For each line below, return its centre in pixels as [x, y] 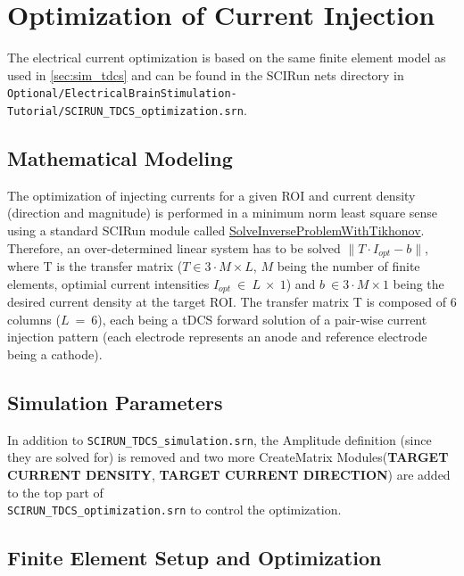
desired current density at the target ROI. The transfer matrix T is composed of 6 [232, 302]
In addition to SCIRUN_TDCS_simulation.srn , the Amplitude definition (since [220, 439]
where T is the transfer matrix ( [95, 266]
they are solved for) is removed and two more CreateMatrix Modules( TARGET [228, 457]
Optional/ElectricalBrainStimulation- [122, 94]
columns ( [34, 319]
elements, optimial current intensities [108, 283]
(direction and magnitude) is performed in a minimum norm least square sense [223, 213]
